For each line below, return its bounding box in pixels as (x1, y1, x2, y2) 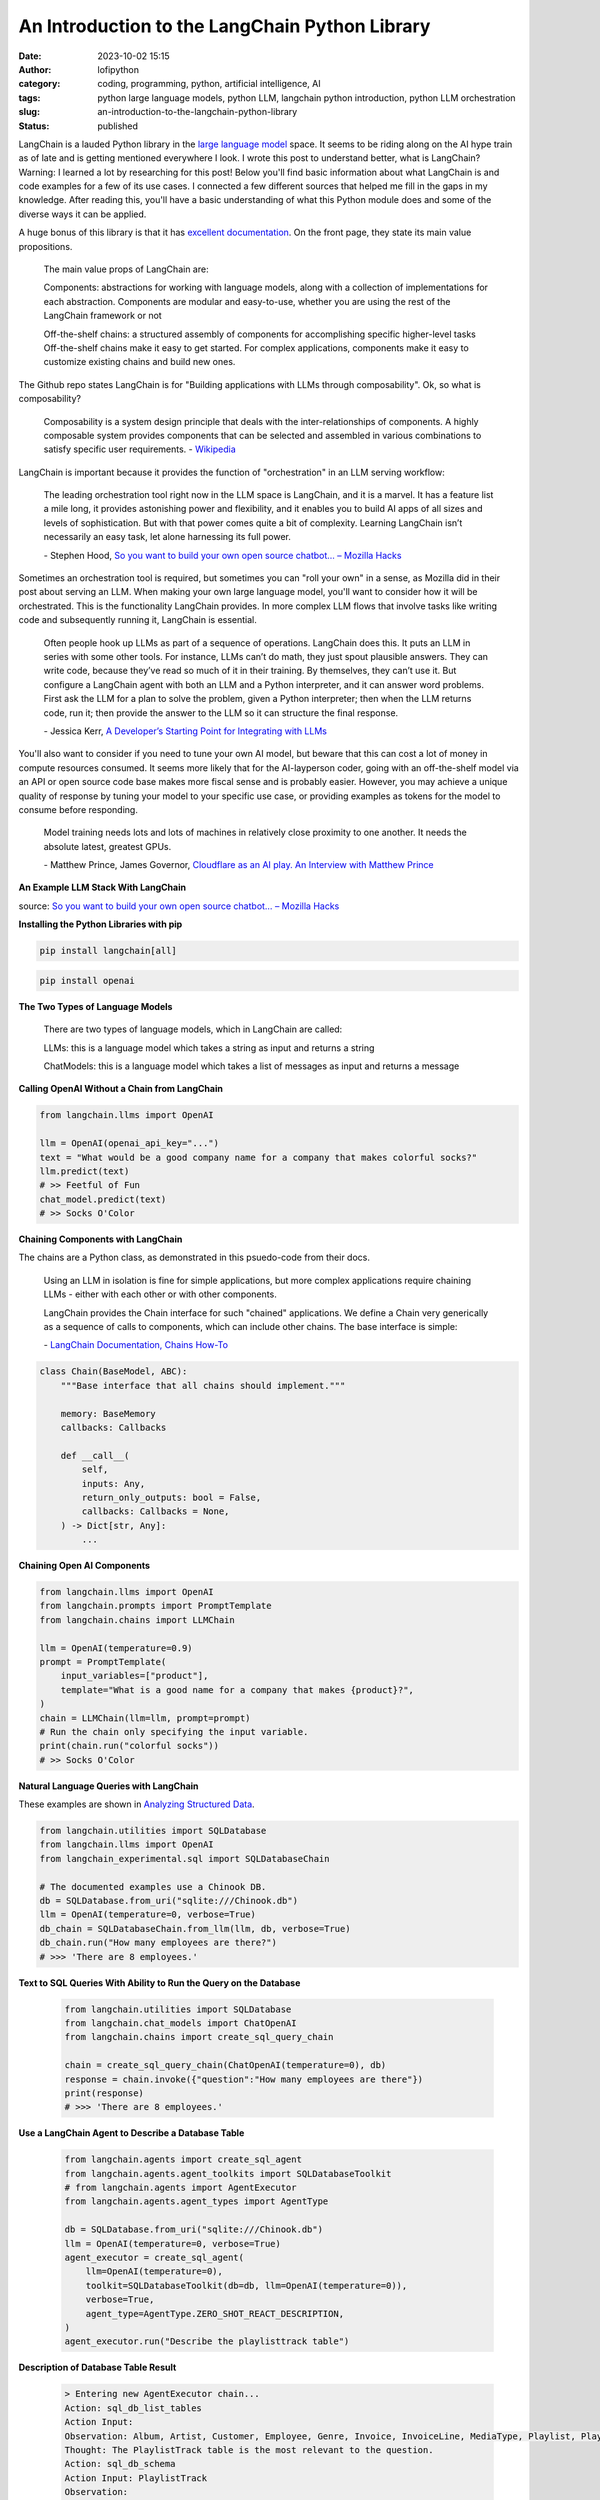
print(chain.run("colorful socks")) (39, 1740, 220, 1752)
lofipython (97, 63, 140, 75)
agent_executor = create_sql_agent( (64, 2252, 245, 2264)
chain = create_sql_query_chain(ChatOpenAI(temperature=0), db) (64, 2060, 387, 2071)
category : (18, 78, 61, 90)
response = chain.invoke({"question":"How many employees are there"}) (64, 2073, 424, 2085)
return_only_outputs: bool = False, (81, 1491, 262, 1503)
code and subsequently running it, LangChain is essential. (18, 614, 257, 626)
